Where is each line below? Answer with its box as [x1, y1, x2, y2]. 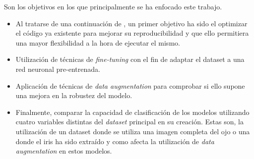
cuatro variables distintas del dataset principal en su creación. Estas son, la [15, 116, 244, 127]
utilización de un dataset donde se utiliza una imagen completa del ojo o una [15, 126, 250, 136]
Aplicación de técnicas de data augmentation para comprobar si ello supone [15, 80, 245, 91]
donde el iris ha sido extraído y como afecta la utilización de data [15, 136, 214, 146]
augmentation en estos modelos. [15, 146, 112, 156]
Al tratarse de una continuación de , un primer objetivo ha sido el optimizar [15, 18, 248, 28]
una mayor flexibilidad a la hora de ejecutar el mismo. [15, 37, 180, 48]
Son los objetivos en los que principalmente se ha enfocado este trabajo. [4, 1, 222, 11]
